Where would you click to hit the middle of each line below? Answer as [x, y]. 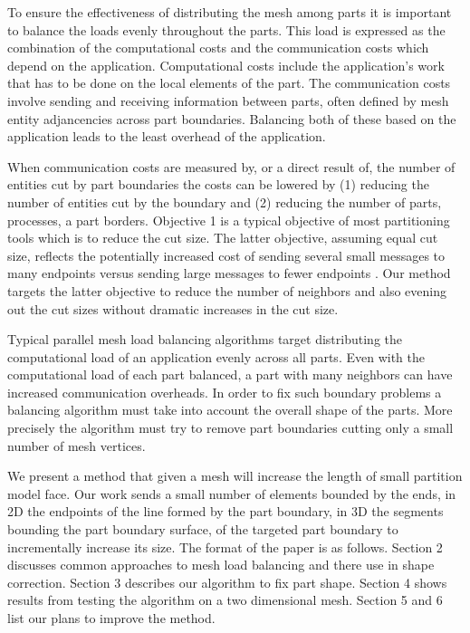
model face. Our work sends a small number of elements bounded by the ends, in [232, 493]
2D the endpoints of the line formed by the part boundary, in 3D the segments [225, 511]
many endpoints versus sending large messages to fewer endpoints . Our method [229, 273]
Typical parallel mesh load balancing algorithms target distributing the [205, 339]
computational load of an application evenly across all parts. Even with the [216, 356]
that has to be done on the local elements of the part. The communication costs [229, 83]
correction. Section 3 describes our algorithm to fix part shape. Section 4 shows [227, 582]
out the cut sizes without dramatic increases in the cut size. [173, 308]
